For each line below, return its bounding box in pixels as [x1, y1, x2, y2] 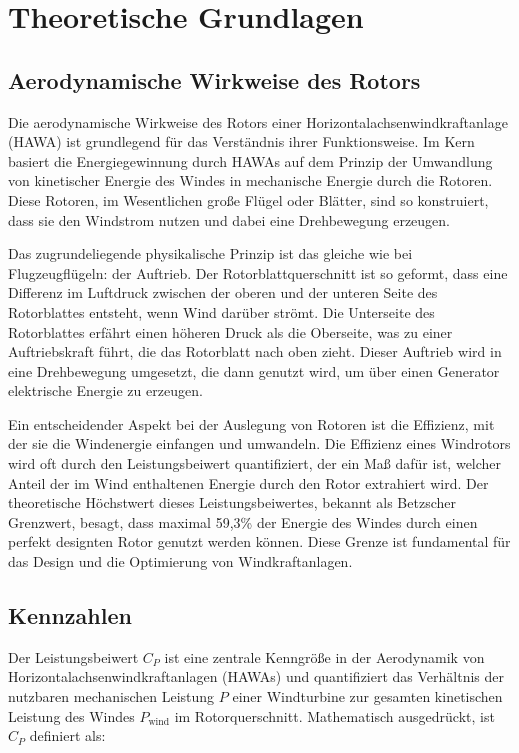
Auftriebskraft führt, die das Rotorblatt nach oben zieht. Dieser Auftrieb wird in [8, 341, 502, 362]
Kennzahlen [8, 600, 132, 631]
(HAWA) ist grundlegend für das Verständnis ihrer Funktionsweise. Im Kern [8, 131, 475, 152]
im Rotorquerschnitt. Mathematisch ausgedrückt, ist [174, 705, 495, 726]
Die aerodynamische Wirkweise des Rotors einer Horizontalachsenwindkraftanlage [8, 111, 508, 132]
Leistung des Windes [8, 705, 135, 726]
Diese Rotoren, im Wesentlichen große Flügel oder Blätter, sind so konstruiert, [8, 189, 489, 210]
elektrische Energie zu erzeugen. [8, 380, 203, 401]
